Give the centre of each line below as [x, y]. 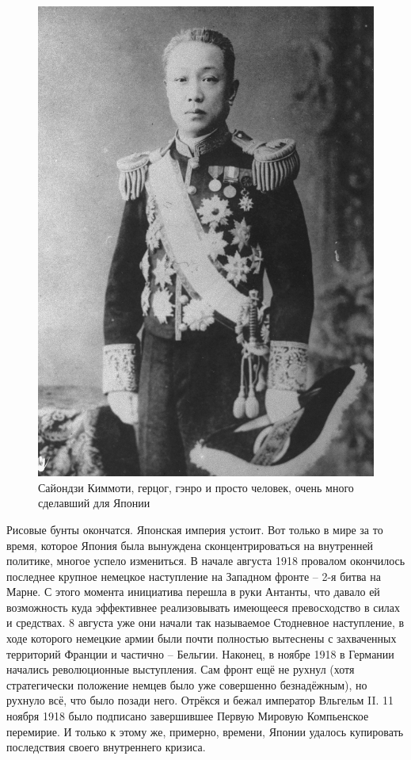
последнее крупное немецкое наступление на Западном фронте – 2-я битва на [194, 576]
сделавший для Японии [94, 503]
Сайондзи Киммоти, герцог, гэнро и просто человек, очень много [196, 487]
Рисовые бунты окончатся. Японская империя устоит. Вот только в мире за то [195, 529]
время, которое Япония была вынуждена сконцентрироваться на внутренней [190, 545]
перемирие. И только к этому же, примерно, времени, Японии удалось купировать [205, 731]
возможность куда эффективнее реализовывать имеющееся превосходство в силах [204, 607]
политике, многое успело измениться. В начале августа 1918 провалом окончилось [206, 561]
